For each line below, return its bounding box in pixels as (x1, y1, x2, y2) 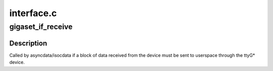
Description (9, 39, 48, 47)
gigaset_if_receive (9, 22, 73, 31)
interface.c (9, 8, 57, 19)
